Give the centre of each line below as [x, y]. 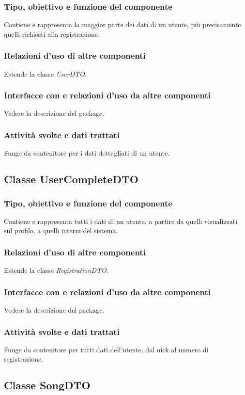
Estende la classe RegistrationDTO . [56, 270]
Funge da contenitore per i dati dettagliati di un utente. [87, 153]
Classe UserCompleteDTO [71, 179]
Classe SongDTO [47, 385]
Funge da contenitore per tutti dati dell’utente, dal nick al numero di [106, 349]
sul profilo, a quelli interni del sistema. [61, 230]
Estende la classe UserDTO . [45, 73]
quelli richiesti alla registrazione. [52, 34]
